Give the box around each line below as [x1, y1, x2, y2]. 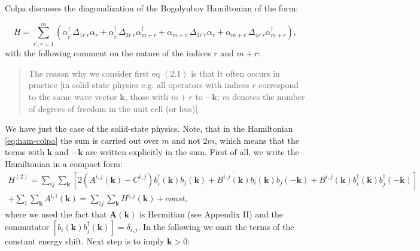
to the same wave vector [28, 90, 117, 103]
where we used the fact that [5, 207, 107, 220]
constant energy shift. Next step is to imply [5, 234, 165, 247]
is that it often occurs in [191, 66, 280, 79]
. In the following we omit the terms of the [138, 220, 294, 232]
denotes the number [232, 90, 305, 103]
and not [172, 134, 200, 146]
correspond [258, 78, 299, 91]
